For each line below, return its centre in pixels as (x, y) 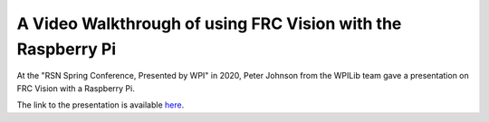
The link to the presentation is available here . (101, 105)
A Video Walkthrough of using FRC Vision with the (209, 23)
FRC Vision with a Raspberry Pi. (76, 88)
